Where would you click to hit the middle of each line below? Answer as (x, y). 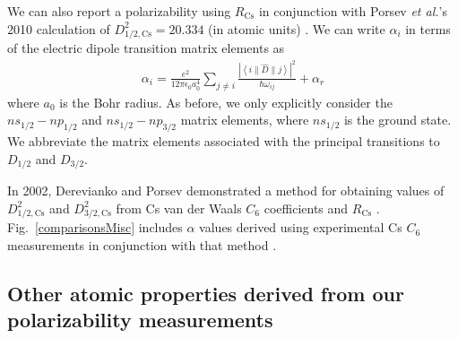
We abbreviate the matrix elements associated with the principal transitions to (224, 141)
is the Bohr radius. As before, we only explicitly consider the (226, 102)
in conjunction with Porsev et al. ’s (353, 11)
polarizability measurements (140, 320)
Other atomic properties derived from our (206, 293)
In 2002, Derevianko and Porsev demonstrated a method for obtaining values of (226, 191)
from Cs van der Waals (179, 208)
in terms (428, 28)
